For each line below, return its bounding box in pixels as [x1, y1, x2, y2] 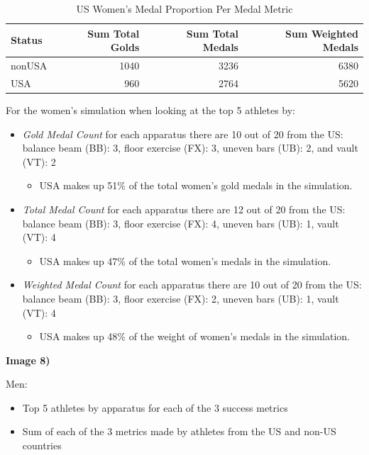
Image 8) [6, 352, 50, 367]
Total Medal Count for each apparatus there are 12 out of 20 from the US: [22, 201, 346, 216]
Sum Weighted [285, 26, 358, 40]
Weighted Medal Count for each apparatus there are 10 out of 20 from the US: [22, 277, 362, 292]
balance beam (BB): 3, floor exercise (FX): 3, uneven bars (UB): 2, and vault [22, 140, 358, 155]
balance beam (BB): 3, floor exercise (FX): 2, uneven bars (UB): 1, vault [22, 291, 339, 305]
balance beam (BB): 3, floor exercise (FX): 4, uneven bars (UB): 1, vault [22, 215, 339, 230]
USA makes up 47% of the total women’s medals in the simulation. [39, 253, 331, 268]
